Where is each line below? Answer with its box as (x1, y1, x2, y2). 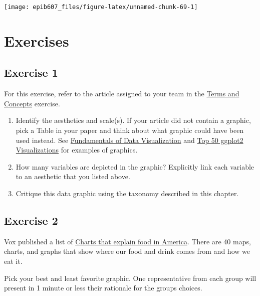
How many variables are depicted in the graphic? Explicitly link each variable (16, 161, 254, 172)
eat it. (4, 255, 23, 266)
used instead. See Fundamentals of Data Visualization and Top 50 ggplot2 (16, 134, 243, 145)
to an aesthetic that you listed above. (16, 171, 130, 182)
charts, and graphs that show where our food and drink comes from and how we (4, 246, 250, 256)
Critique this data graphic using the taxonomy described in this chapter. (16, 188, 239, 198)
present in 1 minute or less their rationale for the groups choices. (4, 282, 202, 293)
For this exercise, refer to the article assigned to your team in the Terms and (4, 88, 239, 99)
